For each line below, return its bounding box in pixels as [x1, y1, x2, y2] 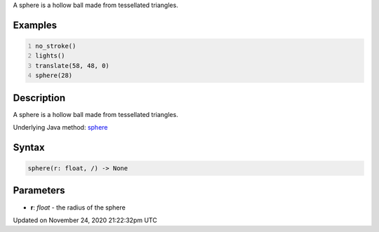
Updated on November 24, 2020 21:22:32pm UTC [13, 216, 157, 224]
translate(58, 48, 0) [35, 62, 110, 69]
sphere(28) [35, 71, 73, 80]
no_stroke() [35, 42, 77, 50]
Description [13, 92, 66, 104]
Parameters [13, 184, 65, 196]
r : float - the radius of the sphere [30, 203, 126, 212]
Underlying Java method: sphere [13, 123, 108, 132]
